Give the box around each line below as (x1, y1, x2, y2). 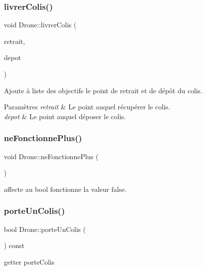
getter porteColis (4, 256, 55, 267)
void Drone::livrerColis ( (4, 20, 77, 30)
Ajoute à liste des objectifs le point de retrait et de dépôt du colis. (4, 85, 203, 95)
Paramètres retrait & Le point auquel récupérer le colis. (4, 102, 170, 112)
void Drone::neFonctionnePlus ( (4, 151, 99, 161)
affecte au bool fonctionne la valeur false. (4, 184, 127, 194)
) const (4, 240, 25, 250)
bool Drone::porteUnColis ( (4, 224, 86, 234)
